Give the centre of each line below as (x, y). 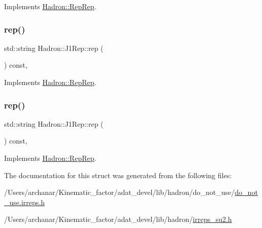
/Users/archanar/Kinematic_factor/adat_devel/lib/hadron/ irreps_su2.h (118, 219)
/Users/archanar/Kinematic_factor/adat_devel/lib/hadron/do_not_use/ (120, 192)
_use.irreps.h (24, 202)
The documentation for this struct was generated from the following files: (118, 175)
